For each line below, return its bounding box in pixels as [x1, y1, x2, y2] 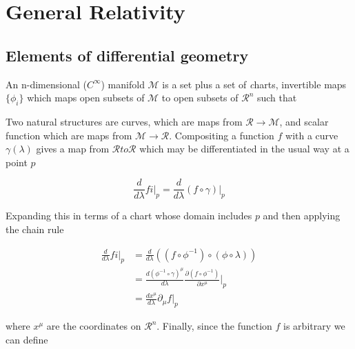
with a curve [285, 128, 338, 142]
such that [256, 90, 297, 105]
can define [6, 332, 48, 346]
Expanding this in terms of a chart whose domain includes [6, 208, 252, 223]
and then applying [263, 208, 341, 223]
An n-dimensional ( [6, 77, 87, 91]
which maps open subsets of [27, 90, 145, 105]
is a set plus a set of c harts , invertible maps [162, 77, 347, 91]
